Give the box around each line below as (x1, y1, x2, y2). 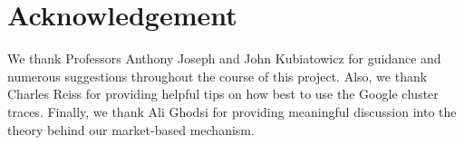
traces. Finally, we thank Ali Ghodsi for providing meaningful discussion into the (7, 101, 457, 121)
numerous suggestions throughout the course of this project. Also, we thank (7, 66, 428, 85)
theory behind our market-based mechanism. (7, 120, 255, 139)
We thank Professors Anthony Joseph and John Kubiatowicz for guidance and (7, 49, 441, 68)
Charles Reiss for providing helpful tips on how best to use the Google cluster (7, 84, 439, 103)
